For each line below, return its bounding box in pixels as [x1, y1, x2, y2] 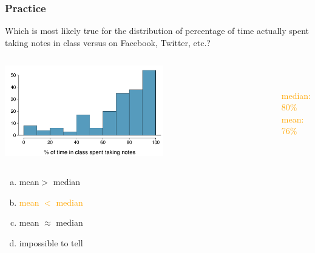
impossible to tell [19, 236, 83, 249]
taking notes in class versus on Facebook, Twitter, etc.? [5, 36, 211, 49]
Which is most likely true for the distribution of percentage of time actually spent [5, 24, 309, 37]
